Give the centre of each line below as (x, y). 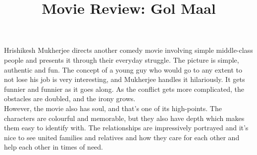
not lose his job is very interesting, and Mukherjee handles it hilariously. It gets (125, 79)
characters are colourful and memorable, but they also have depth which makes (124, 118)
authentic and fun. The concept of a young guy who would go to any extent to (123, 69)
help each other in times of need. (53, 147)
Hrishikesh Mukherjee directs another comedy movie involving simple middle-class (128, 50)
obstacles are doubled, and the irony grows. (70, 98)
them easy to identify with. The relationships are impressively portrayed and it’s (126, 128)
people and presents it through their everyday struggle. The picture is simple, (122, 59)
